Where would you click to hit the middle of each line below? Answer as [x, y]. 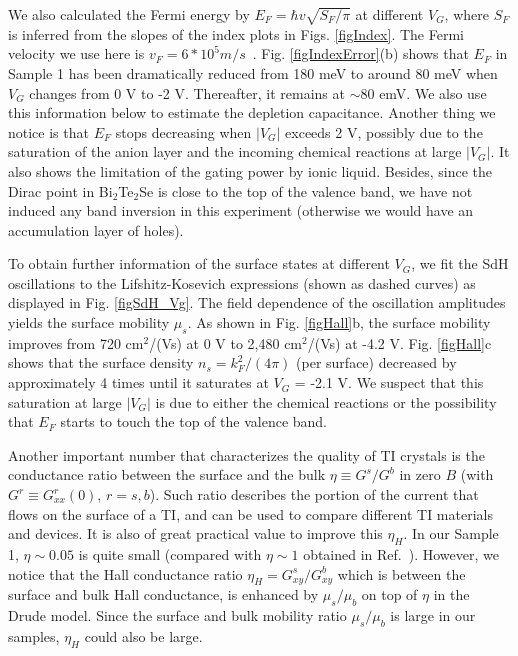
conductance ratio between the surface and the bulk [167, 474]
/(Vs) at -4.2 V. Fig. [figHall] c [399, 342]
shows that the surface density [101, 362]
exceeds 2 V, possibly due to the [384, 131]
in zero [420, 474]
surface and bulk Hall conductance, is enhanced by [163, 594]
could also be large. [143, 636]
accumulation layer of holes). [96, 229]
